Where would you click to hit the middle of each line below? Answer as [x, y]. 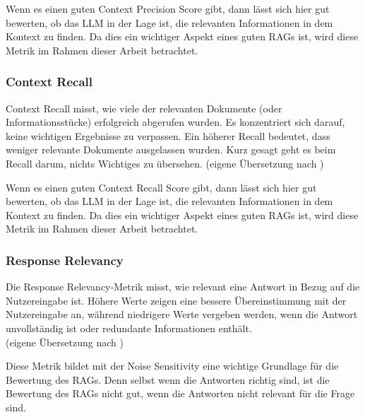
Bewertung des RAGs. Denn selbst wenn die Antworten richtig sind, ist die [168, 379]
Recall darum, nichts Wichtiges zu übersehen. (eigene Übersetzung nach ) [165, 163]
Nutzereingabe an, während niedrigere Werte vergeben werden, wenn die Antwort [182, 314]
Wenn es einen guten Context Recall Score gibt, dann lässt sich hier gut [161, 187]
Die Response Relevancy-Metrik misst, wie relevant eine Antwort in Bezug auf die [183, 287]
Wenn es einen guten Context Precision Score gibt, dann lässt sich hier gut [168, 8]
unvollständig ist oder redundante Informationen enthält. [129, 328]
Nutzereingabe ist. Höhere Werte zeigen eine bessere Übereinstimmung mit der [176, 300]
